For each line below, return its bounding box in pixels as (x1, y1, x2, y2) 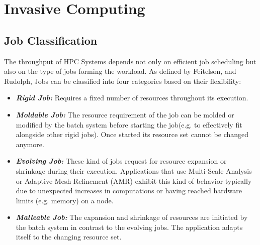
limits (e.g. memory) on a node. (16, 195, 114, 205)
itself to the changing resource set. (16, 231, 122, 242)
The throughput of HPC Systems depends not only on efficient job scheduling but (4, 56, 256, 66)
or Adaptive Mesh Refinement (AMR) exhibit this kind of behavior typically (16, 175, 252, 186)
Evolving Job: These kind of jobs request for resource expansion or (16, 156, 227, 166)
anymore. (16, 139, 44, 149)
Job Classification (4, 32, 98, 48)
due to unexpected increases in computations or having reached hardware (16, 185, 242, 196)
